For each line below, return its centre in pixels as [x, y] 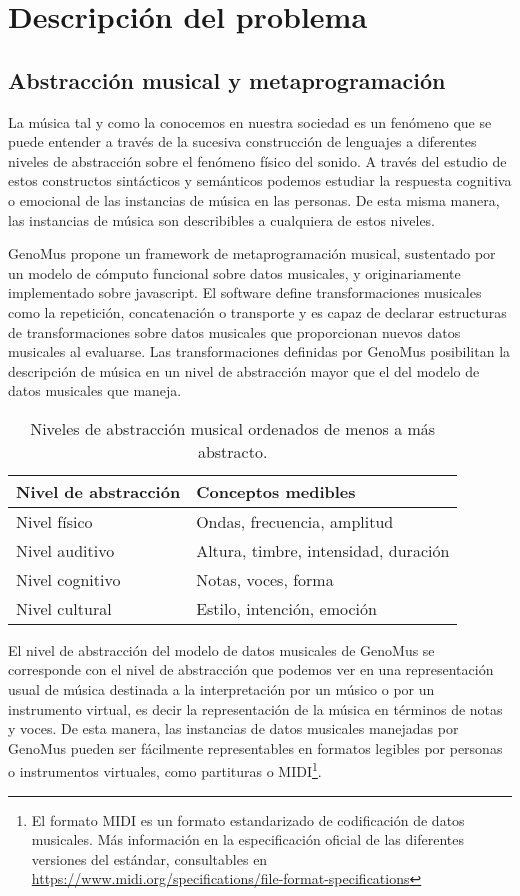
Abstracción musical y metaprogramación [227, 79]
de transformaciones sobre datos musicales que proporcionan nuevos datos [234, 331]
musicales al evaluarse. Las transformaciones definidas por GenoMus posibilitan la [259, 351]
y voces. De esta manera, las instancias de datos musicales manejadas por [233, 728]
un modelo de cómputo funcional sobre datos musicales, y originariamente [234, 272]
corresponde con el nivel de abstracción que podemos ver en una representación [251, 669]
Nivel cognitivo [68, 579]
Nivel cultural [64, 608]
